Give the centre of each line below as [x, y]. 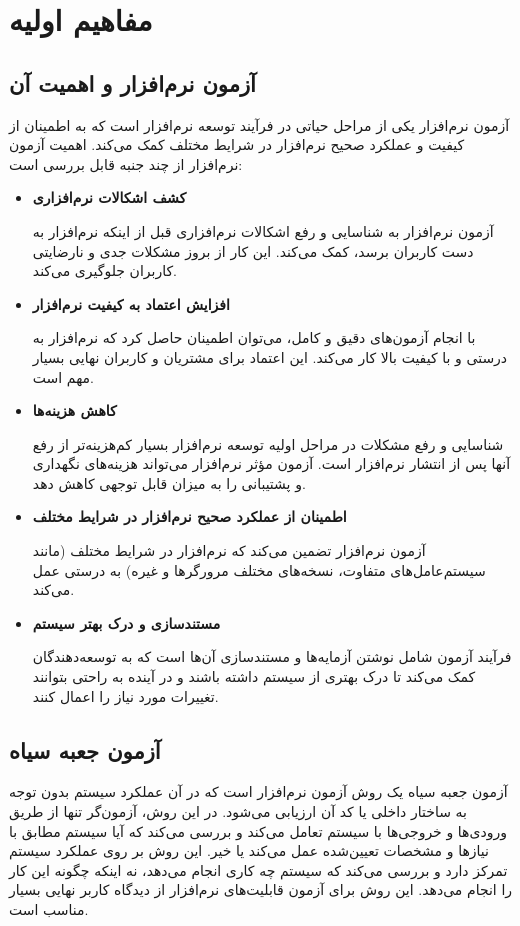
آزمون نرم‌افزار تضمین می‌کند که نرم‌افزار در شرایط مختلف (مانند [229, 550]
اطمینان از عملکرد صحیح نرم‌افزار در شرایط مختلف [189, 516]
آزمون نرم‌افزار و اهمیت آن [132, 82]
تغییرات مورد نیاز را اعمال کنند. [125, 695]
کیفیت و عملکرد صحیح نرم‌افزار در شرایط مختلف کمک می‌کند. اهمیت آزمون [237, 144]
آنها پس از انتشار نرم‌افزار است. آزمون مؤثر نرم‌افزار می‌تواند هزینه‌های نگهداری [271, 463]
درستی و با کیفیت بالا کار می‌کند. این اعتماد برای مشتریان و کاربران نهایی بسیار [270, 356]
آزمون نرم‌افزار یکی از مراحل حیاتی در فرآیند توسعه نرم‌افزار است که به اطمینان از [259, 124]
